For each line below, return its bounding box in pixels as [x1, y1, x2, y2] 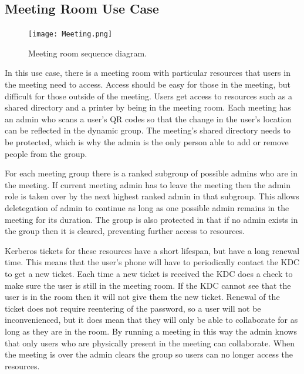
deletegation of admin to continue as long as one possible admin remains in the [5, 201, 289, 213]
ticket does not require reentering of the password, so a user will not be [5, 302, 261, 314]
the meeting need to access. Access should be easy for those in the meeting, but [5, 78, 291, 91]
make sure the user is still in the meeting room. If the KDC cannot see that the [5, 279, 291, 291]
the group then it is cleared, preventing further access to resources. [5, 225, 245, 237]
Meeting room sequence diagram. [28, 46, 147, 59]
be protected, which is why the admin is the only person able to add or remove [5, 136, 289, 148]
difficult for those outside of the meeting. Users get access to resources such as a [5, 89, 293, 102]
